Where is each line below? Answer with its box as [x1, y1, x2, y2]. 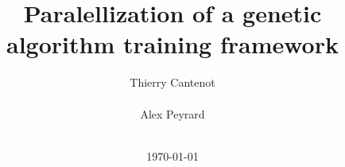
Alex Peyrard [140, 105, 205, 122]
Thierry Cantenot [130, 74, 215, 91]
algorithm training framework [6, 28, 339, 60]
